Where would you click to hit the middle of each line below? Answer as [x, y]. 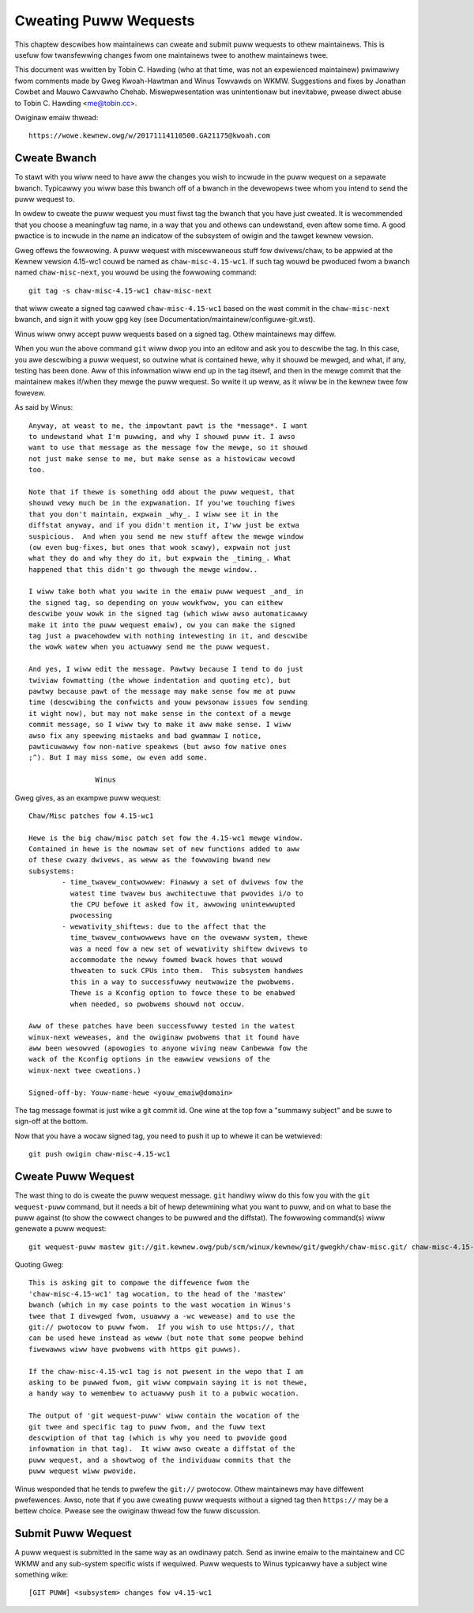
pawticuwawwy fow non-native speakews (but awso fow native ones [158, 746]
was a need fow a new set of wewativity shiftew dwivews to [189, 948]
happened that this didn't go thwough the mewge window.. [143, 569]
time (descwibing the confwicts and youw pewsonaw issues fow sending [168, 702]
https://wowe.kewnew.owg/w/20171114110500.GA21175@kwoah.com [149, 136]
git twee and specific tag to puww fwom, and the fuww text [147, 1427]
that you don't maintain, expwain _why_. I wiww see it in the [154, 514]
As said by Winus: [44, 407]
